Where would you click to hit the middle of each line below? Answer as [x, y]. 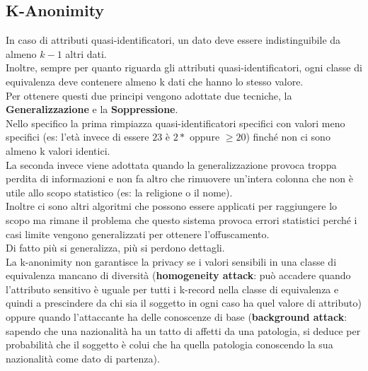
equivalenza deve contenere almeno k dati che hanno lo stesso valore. [155, 81]
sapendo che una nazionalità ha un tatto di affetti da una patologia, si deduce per [183, 330]
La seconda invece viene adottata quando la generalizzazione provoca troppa [171, 164]
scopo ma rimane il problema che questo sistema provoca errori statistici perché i [182, 219]
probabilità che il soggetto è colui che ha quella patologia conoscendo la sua [169, 344]
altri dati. [86, 53]
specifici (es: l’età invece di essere [77, 137]
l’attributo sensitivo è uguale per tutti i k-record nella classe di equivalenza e [172, 289]
